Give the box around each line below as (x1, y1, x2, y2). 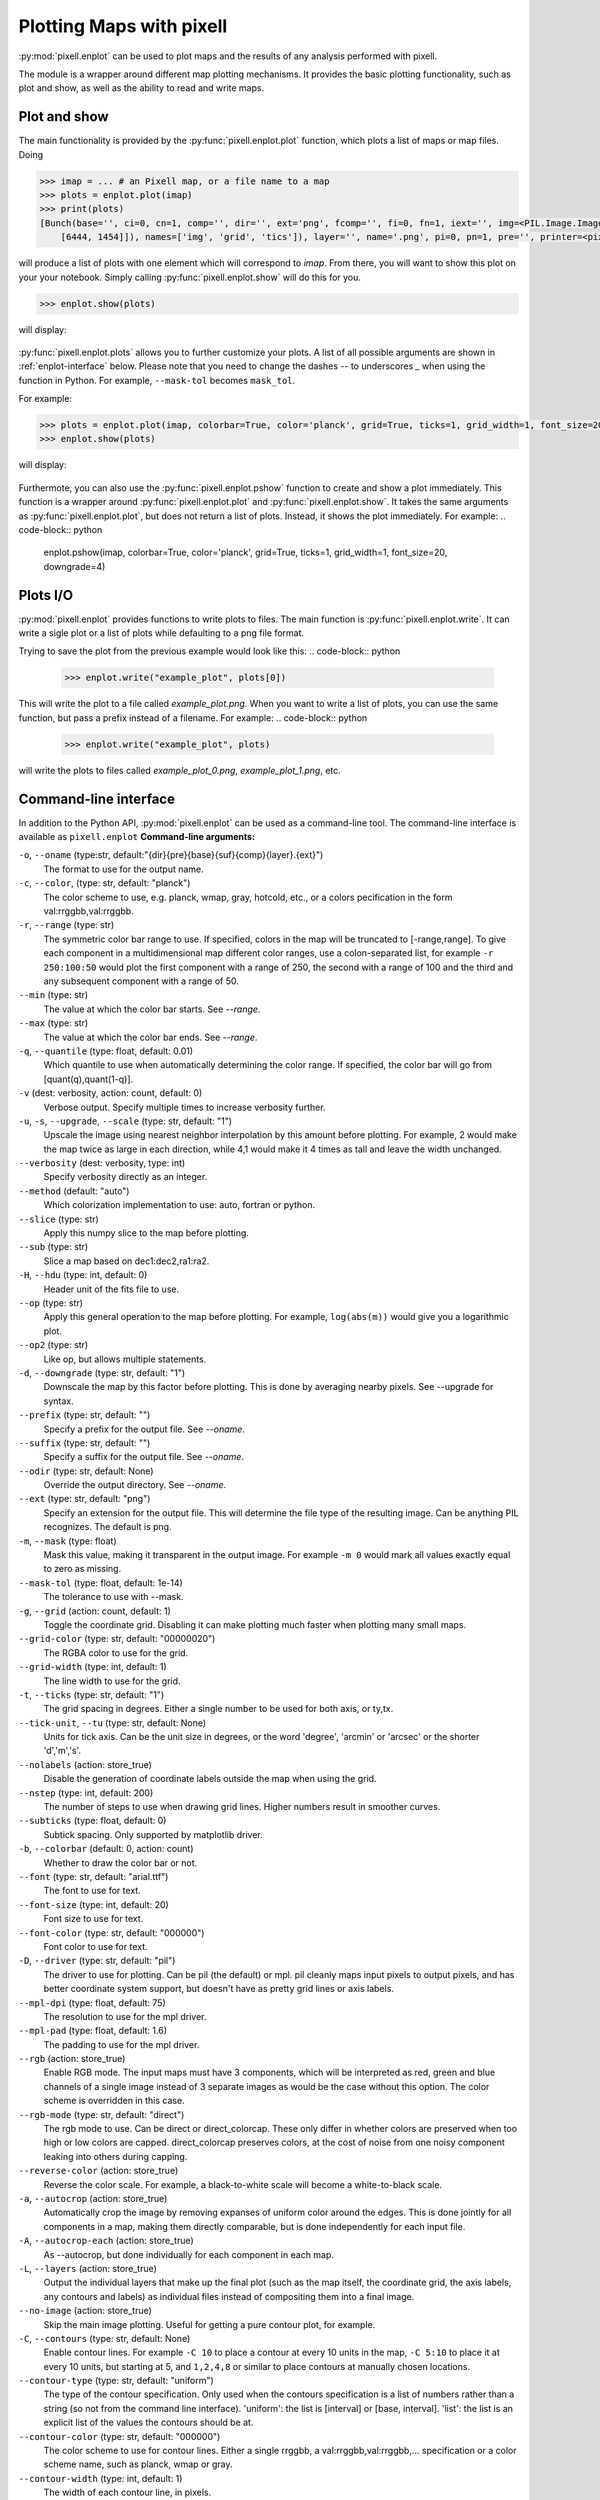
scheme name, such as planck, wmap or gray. (43, 2458, 234, 2470)
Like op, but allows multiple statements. (43, 1353, 207, 1365)
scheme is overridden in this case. (43, 2095, 185, 2107)
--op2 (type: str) (18, 1339, 89, 1351)
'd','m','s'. (43, 1745, 82, 1757)
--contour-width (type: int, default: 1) (18, 2472, 183, 2484)
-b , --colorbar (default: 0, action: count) (18, 1843, 194, 1855)
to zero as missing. (43, 1563, 122, 1575)
